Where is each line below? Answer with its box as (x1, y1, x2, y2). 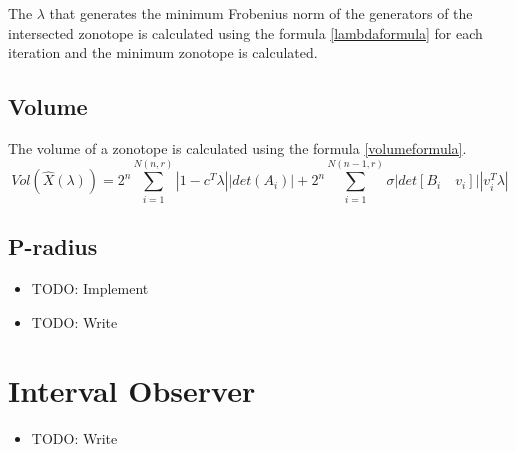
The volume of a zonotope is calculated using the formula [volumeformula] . (8, 137, 467, 158)
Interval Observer (8, 370, 256, 411)
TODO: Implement (31, 277, 149, 298)
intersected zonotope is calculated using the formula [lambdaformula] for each (8, 22, 483, 43)
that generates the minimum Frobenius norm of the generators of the (49, 3, 473, 23)
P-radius (8, 231, 98, 262)
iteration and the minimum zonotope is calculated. (8, 42, 318, 63)
